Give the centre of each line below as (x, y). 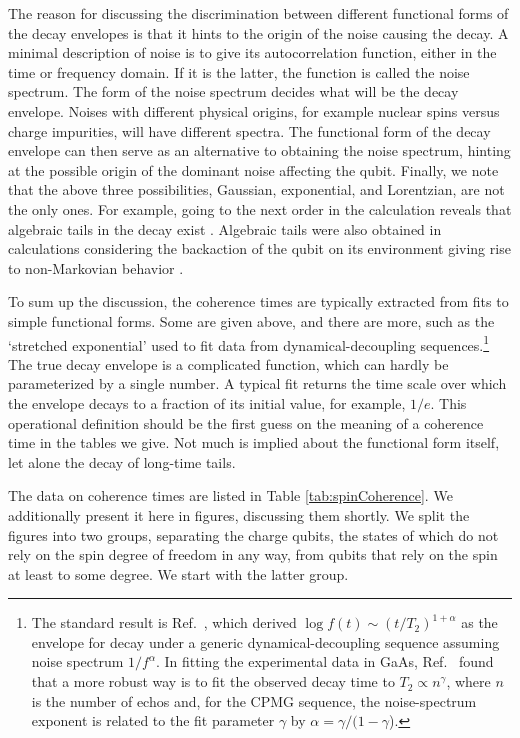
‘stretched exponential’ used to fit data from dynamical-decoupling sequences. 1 (249, 343)
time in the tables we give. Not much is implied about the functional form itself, (254, 442)
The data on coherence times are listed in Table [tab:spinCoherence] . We (230, 495)
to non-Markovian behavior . (96, 267)
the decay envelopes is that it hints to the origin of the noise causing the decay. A (258, 32)
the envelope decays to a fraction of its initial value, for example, (207, 402)
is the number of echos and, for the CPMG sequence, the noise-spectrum (254, 700)
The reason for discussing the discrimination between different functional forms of (258, 13)
